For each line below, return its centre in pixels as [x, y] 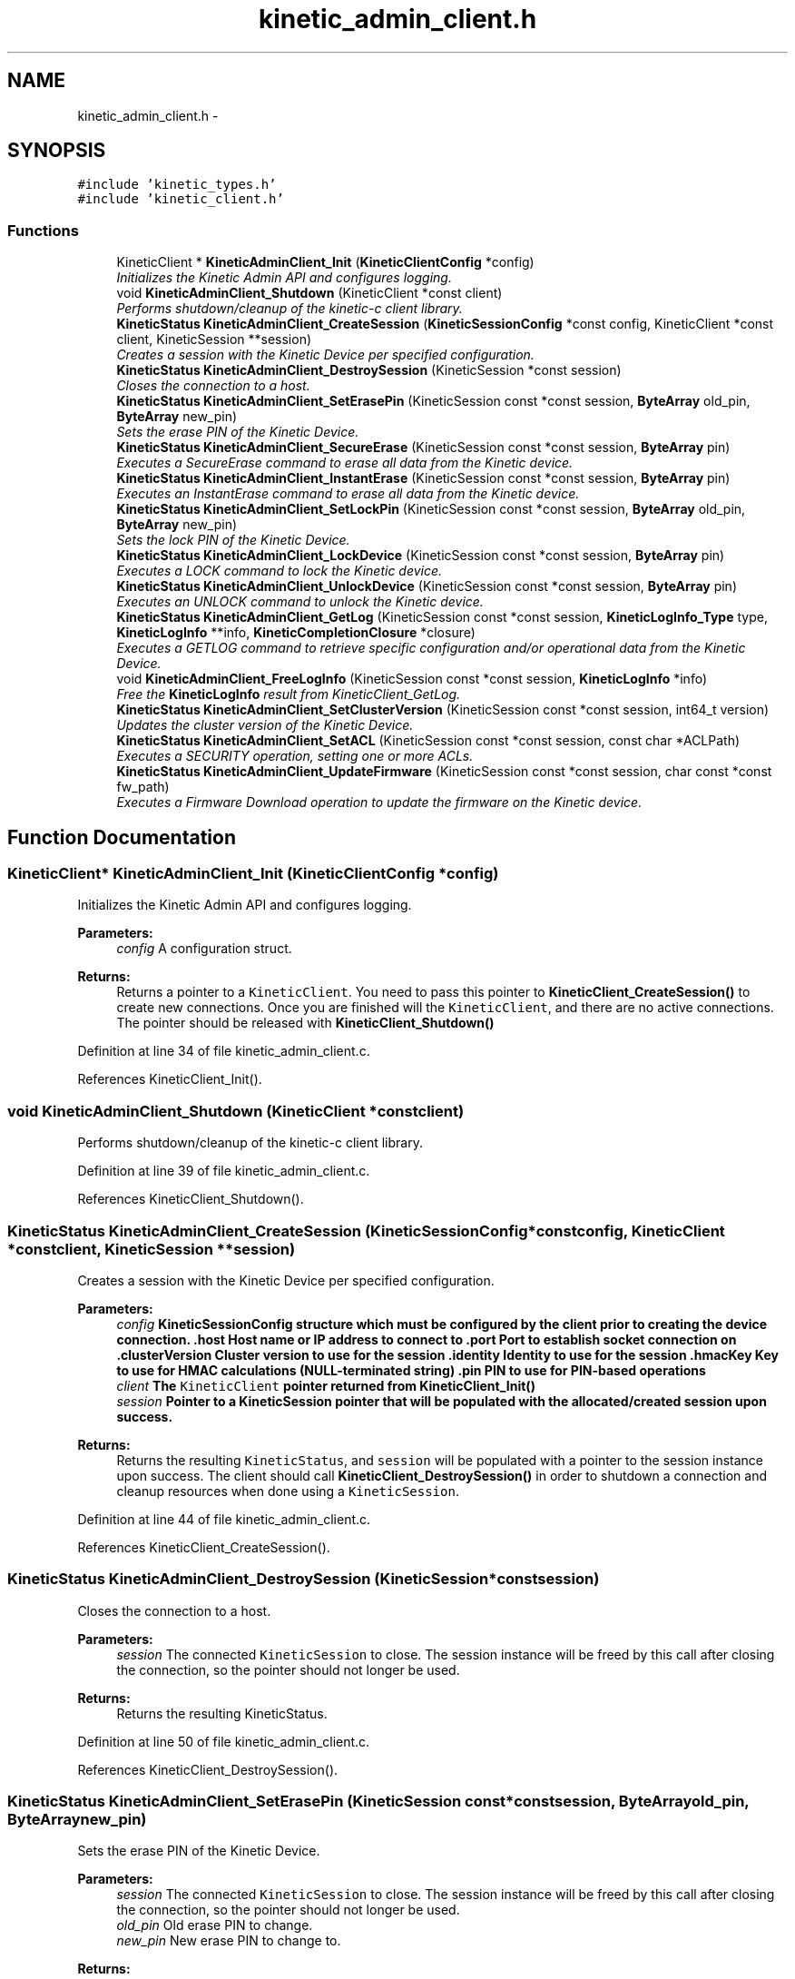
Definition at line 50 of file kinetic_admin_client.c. [224, 1741]
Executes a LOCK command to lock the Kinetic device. [280, 571]
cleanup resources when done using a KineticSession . [288, 1491]
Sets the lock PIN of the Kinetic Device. [233, 540]
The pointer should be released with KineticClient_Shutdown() [305, 1023]
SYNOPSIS [57, 151]
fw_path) [143, 787]
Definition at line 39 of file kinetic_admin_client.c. [224, 1171]
